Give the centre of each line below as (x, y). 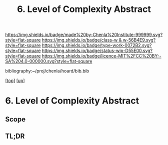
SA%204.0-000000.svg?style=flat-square (49, 61)
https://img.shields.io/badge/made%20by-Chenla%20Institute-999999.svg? (84, 35)
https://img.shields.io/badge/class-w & (82, 40)
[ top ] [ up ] (15, 80)
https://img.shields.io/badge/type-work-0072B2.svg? (97, 45)
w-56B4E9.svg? (139, 40)
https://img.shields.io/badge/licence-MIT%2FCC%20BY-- (101, 56)
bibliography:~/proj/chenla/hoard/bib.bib (47, 71)
